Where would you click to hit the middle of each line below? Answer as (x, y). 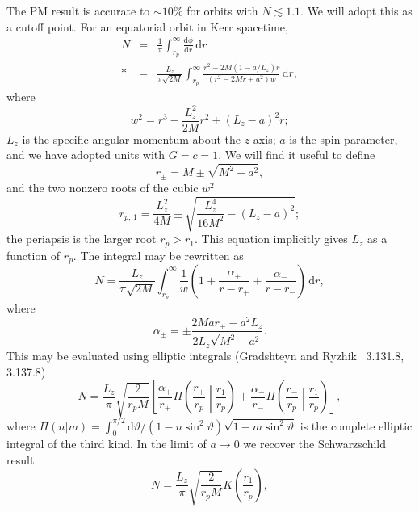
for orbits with (222, 10)
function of (34, 255)
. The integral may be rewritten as (158, 255)
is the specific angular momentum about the (132, 138)
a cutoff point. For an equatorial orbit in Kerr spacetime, (147, 26)
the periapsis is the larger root (82, 239)
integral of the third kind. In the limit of (107, 444)
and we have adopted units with (86, 155)
